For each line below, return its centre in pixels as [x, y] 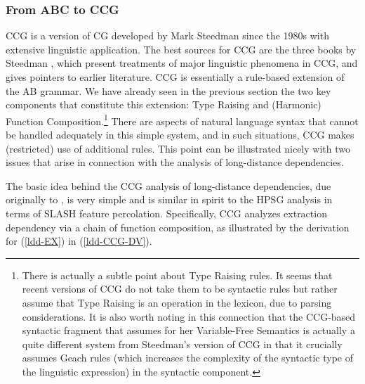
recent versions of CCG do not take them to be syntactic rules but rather [180, 289]
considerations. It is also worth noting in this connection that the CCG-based [189, 316]
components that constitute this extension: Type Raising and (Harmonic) [164, 104]
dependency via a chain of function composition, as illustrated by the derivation [178, 227]
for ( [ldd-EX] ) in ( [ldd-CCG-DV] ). [79, 241]
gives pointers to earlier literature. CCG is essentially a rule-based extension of [175, 77]
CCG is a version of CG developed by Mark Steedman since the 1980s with [167, 36]
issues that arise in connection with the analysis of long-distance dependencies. [175, 162]
